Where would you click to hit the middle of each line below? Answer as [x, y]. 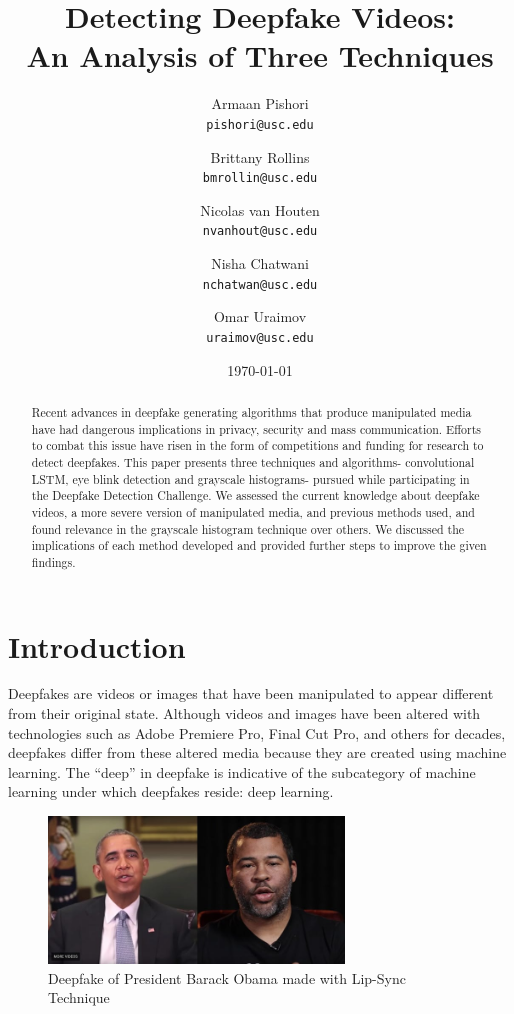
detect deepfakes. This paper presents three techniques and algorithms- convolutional [253, 461]
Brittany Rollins [260, 156]
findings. [53, 561]
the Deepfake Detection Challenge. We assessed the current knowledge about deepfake [255, 495]
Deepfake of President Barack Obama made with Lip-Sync [227, 977]
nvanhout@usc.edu [260, 231]
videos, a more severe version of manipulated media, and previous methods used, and [253, 511]
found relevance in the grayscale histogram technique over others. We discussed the [248, 528]
